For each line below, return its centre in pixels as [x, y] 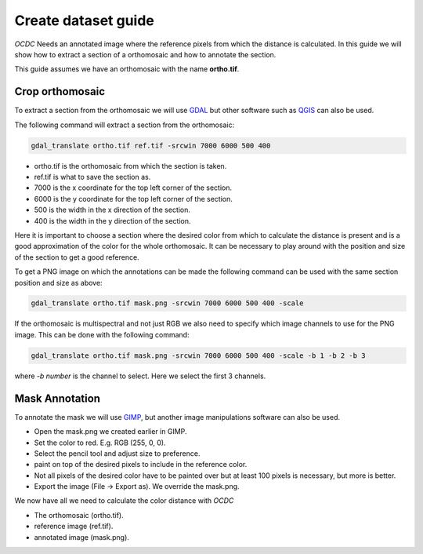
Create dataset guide [84, 20]
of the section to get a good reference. [77, 257]
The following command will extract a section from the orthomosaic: [125, 125]
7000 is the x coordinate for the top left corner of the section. [133, 188]
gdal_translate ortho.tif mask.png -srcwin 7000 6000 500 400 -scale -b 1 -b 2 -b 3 [198, 355]
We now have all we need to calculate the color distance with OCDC [124, 501]
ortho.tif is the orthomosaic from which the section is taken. [130, 166]
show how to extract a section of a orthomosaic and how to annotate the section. [145, 54]
